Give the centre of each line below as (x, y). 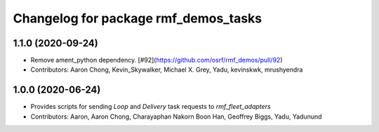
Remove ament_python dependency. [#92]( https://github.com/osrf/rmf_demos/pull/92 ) (157, 60)
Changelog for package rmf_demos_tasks (138, 18)
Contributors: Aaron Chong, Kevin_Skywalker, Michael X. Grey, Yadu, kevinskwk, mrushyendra (167, 70)
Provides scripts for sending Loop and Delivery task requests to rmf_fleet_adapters (151, 107)
